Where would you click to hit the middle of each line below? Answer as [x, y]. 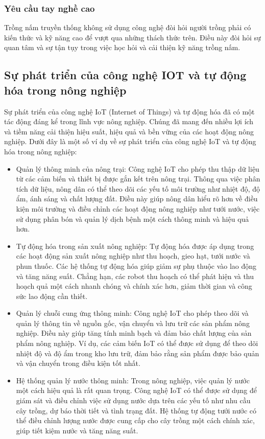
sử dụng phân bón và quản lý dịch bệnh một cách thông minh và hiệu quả [132, 218]
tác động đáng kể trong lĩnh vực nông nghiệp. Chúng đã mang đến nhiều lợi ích [129, 121]
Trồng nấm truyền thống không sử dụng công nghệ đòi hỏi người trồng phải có [128, 27]
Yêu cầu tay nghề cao [50, 8]
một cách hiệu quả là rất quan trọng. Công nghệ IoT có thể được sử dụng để [136, 390]
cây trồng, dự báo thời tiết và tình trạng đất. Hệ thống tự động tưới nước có [136, 410]
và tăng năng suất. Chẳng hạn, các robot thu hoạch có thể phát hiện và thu [135, 276]
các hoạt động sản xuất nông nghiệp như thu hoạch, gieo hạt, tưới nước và [133, 256]
